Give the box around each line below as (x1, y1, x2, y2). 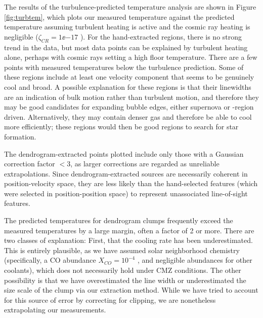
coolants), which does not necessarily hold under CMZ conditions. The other (4, 265, 241, 275)
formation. (4, 131, 36, 142)
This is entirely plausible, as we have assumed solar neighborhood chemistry (4, 244, 240, 255)
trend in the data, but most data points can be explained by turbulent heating (4, 42, 248, 52)
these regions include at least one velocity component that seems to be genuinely (4, 72, 254, 82)
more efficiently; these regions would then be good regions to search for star (4, 121, 239, 132)
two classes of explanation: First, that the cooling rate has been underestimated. (4, 235, 253, 245)
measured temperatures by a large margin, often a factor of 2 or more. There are (4, 225, 254, 235)
